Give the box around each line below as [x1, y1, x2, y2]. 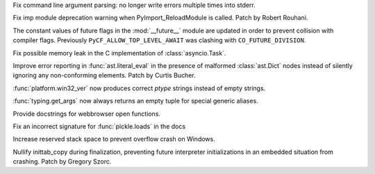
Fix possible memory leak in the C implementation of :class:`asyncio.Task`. [12, 49, 226, 57]
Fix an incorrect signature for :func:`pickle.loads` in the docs [12, 122, 186, 130]
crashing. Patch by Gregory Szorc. [12, 157, 112, 166]
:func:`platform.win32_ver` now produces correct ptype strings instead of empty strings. [12, 84, 266, 92]
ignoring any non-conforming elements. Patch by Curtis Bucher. [12, 71, 196, 80]
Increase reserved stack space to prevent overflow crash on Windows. [12, 135, 215, 143]
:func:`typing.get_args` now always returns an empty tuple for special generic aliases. [12, 97, 258, 105]
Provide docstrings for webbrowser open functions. [12, 110, 161, 118]
